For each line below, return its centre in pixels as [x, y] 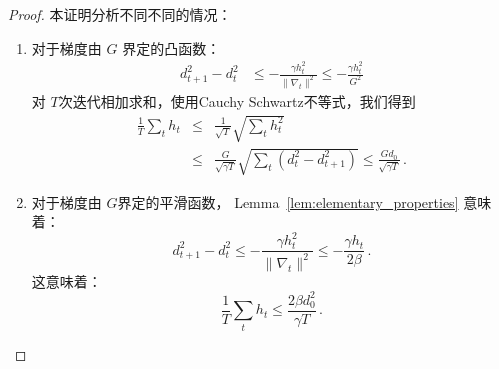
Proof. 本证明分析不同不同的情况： [120, 14]
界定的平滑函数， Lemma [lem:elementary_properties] [288, 201]
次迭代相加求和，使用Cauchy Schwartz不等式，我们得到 [237, 100]
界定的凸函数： [171, 47]
